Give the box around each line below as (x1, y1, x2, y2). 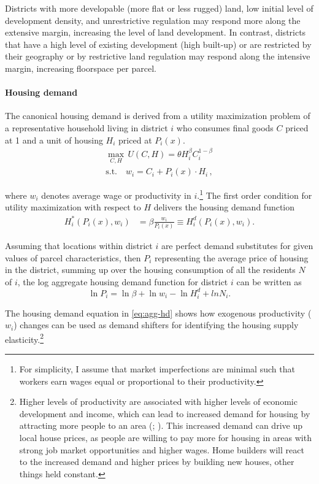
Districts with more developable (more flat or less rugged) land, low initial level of (5, 2, 313, 14)
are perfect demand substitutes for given (161, 239, 313, 252)
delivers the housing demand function (153, 201, 295, 213)
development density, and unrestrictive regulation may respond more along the (5, 13, 301, 26)
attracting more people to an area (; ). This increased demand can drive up (19, 419, 302, 432)
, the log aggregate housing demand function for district (17, 275, 228, 288)
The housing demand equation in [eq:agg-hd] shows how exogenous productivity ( (5, 306, 312, 319)
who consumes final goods (176, 121, 274, 134)
